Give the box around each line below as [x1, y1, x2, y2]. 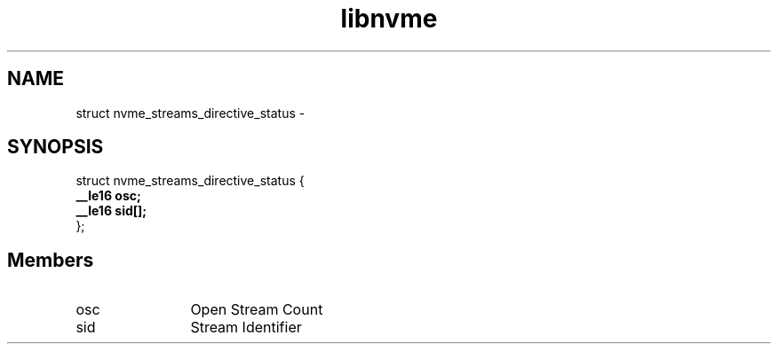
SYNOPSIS [7, 136, 104, 159]
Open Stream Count [190, 300, 323, 319]
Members [7, 248, 94, 271]
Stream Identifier [190, 318, 302, 337]
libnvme [340, 4, 438, 34]
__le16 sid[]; [75, 203, 147, 219]
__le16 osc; [75, 188, 141, 204]
